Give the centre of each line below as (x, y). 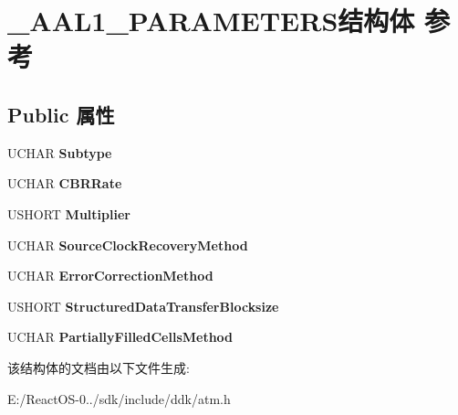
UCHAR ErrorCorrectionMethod (110, 276)
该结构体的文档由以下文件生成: (99, 367)
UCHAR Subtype (60, 152)
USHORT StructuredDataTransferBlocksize (143, 306)
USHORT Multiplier (69, 213)
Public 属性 (61, 114)
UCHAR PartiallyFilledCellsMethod (120, 337)
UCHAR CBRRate (65, 183)
